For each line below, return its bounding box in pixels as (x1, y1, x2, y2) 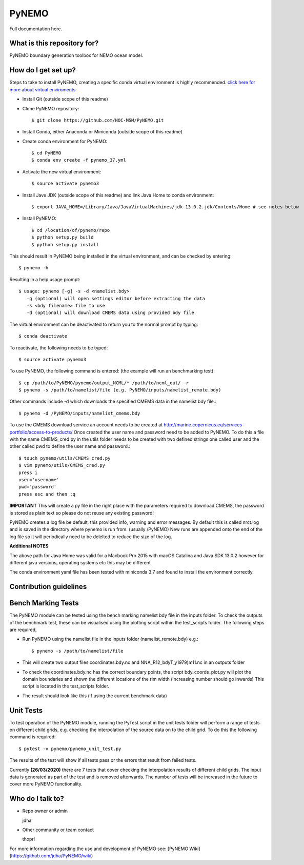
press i (18, 469, 38, 476)
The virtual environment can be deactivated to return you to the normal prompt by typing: (9, 321, 198, 327)
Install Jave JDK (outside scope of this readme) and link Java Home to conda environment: (22, 192, 214, 198)
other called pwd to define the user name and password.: (9, 443, 131, 449)
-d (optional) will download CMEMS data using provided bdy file (26, 310, 194, 316)
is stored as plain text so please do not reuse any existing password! (9, 509, 154, 516)
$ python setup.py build (31, 234, 94, 241)
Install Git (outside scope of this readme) (22, 96, 109, 102)
